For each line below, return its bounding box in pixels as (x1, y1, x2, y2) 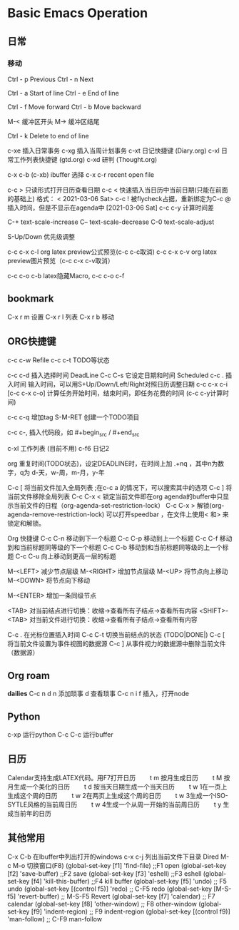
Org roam (7, 669, 50, 682)
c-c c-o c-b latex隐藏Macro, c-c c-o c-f (7, 271, 125, 280)
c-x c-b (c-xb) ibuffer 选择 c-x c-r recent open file (7, 170, 155, 179)
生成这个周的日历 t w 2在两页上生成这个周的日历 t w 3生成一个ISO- (7, 791, 228, 799)
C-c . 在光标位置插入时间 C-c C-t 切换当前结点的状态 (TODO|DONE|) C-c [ (7, 630, 225, 639)
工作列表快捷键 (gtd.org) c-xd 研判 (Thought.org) (13, 155, 158, 163)
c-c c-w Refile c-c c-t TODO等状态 (7, 355, 110, 364)
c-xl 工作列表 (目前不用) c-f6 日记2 (7, 444, 109, 453)
